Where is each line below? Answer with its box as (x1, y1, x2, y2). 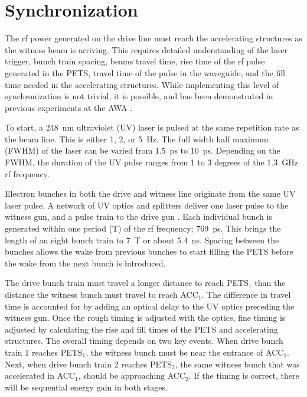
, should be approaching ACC (78, 369, 186, 382)
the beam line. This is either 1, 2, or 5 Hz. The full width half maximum (5, 132, 269, 145)
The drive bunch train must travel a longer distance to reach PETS (5, 276, 249, 289)
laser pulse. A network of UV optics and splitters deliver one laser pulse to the (5, 198, 289, 211)
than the (254, 276, 286, 289)
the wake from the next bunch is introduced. (5, 256, 166, 269)
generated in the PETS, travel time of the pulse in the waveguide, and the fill (5, 66, 285, 79)
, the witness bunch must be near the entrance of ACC (86, 346, 284, 358)
